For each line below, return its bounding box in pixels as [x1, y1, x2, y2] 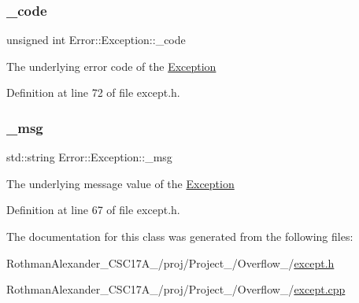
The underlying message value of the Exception [6, 175, 235, 191]
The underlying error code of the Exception [6, 57, 217, 74]
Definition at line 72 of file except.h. [6, 84, 180, 101]
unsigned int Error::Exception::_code [6, 31, 186, 48]
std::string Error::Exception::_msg [6, 149, 172, 165]
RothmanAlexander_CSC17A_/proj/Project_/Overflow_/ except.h [6, 254, 335, 271]
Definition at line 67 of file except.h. [6, 201, 180, 218]
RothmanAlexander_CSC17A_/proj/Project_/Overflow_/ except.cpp [6, 281, 346, 297]
